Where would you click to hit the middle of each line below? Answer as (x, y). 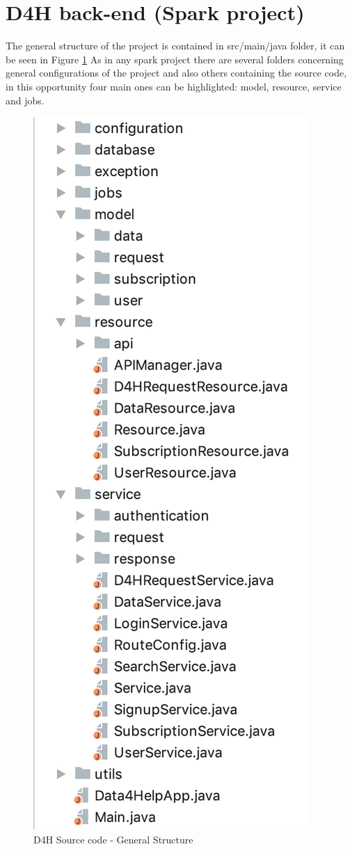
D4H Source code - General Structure (113, 839)
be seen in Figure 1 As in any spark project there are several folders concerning (175, 59)
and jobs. (25, 100)
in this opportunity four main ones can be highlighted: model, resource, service (174, 86)
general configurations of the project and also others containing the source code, (176, 73)
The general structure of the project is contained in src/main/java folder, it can (175, 46)
